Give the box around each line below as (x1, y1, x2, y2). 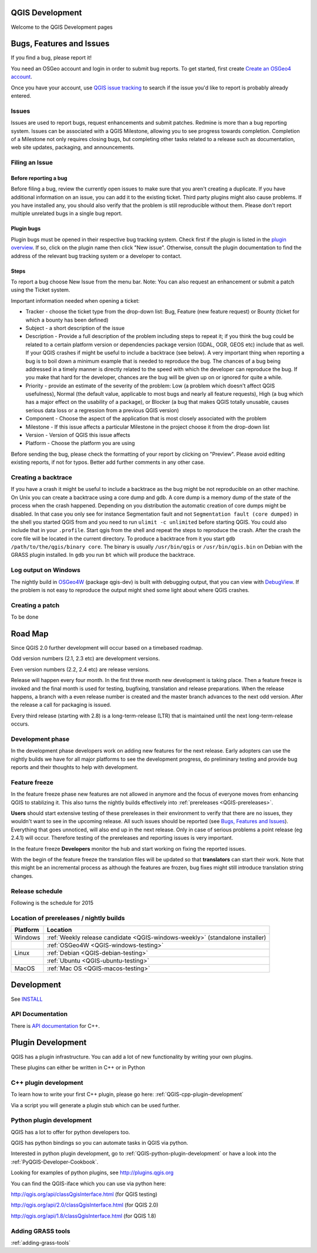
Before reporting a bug (11, 174, 68, 182)
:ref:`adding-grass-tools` (11, 1239, 71, 1246)
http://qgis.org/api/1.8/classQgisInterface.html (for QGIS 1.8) (11, 1212, 157, 1219)
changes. (11, 872, 33, 879)
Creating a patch (11, 601, 60, 609)
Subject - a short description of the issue (25, 324, 125, 332)
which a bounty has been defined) (25, 316, 109, 323)
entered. (11, 92, 32, 99)
